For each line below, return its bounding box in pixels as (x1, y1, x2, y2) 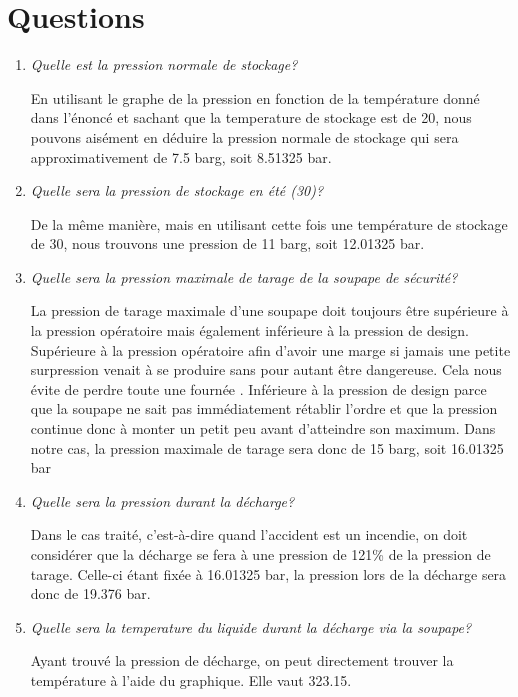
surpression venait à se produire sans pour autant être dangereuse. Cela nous (30, 359, 502, 380)
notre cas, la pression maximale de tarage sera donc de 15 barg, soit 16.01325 (30, 437, 504, 458)
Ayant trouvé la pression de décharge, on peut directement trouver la (30, 650, 454, 671)
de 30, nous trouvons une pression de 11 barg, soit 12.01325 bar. (30, 233, 425, 254)
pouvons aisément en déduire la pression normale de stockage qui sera (30, 126, 459, 147)
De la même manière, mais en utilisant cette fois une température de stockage (30, 213, 508, 234)
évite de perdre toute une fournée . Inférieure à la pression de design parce (30, 378, 487, 399)
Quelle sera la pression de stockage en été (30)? (30, 180, 324, 201)
